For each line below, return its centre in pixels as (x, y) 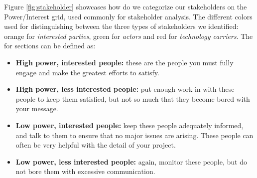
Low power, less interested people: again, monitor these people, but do (131, 161)
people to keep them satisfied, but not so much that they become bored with (133, 98)
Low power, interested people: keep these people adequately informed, (129, 125)
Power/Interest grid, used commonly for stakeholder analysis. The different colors (128, 16)
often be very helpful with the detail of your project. (96, 145)
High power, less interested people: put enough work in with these (125, 89)
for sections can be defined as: (50, 46)
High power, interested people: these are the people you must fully (125, 62)
